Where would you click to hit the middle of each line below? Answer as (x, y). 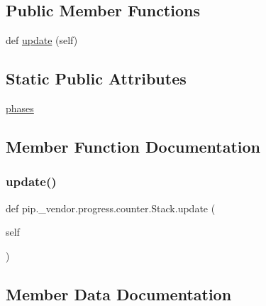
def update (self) (42, 40)
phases (20, 108)
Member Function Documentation (133, 146)
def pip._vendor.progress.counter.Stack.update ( (111, 208)
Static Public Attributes (96, 78)
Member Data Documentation (119, 294)
